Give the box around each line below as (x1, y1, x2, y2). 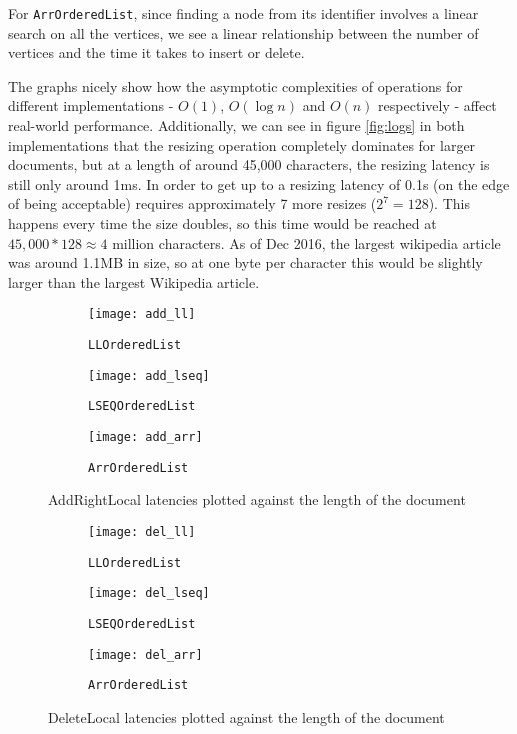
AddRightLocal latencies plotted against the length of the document (48, 489, 466, 510)
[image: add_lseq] (88, 368, 210, 383)
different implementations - (8, 95, 174, 116)
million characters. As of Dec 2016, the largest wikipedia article (112, 232, 501, 253)
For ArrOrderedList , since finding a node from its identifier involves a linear (8, 3, 479, 23)
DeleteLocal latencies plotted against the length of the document (48, 706, 445, 727)
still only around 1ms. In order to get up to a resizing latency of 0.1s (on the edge (8, 173, 510, 194)
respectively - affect (378, 95, 497, 116)
